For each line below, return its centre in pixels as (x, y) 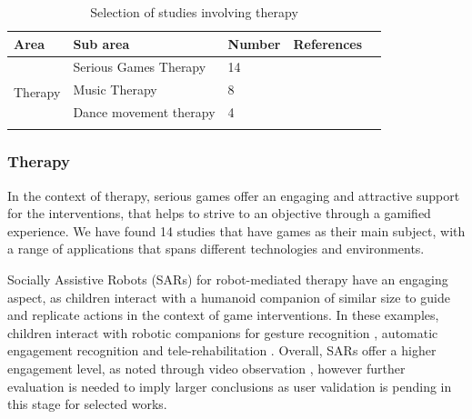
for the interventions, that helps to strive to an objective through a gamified (219, 213)
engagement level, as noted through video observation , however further (206, 369)
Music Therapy (115, 90)
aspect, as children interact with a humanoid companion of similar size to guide (229, 297)
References (328, 43)
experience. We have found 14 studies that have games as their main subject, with (236, 230)
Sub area (101, 43)
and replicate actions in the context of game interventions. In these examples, (223, 315)
